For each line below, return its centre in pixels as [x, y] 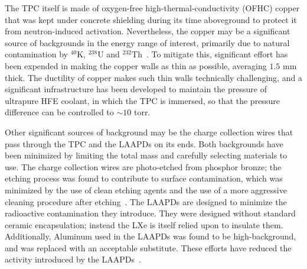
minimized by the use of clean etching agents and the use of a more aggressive [146, 189]
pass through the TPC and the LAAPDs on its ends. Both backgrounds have [144, 143]
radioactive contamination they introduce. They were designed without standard [150, 213]
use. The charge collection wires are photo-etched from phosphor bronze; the [143, 166]
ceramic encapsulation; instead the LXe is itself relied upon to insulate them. [144, 224]
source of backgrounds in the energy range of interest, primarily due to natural [147, 42]
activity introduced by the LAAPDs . [73, 259]
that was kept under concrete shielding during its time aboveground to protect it [151, 19]
